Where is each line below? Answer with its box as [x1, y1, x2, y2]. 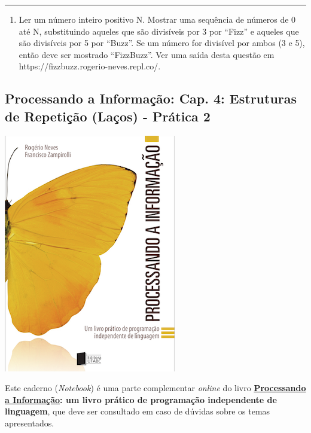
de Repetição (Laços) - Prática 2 [5, 106, 211, 125]
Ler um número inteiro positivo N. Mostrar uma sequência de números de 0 [19, 13, 296, 25]
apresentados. [5, 416, 54, 429]
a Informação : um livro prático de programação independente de [5, 393, 277, 405]
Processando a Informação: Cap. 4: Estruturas [5, 89, 297, 108]
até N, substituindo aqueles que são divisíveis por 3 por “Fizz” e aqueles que [19, 25, 299, 37]
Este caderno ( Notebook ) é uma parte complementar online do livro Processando [5, 382, 306, 394]
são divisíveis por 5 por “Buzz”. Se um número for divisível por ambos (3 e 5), [19, 36, 305, 49]
